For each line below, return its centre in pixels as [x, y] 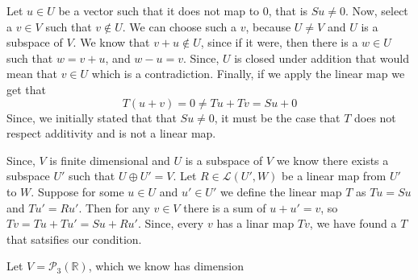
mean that [32, 74]
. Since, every [171, 223]
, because [268, 26]
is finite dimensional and [110, 160]
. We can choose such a [180, 26]
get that [26, 89]
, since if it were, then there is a [279, 42]
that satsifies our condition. [74, 239]
